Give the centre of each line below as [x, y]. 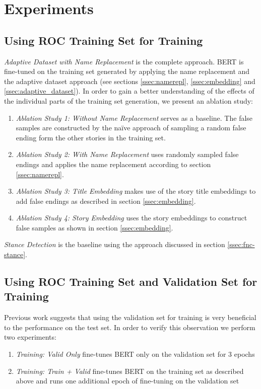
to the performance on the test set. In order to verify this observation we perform [130, 327]
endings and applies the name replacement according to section [113, 164]
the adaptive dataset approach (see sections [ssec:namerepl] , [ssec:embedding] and [130, 81]
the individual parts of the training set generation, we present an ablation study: [129, 100]
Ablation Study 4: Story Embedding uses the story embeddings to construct [132, 218]
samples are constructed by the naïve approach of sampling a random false [131, 128]
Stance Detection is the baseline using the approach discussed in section [115, 244]
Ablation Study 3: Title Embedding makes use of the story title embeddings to [136, 191]
